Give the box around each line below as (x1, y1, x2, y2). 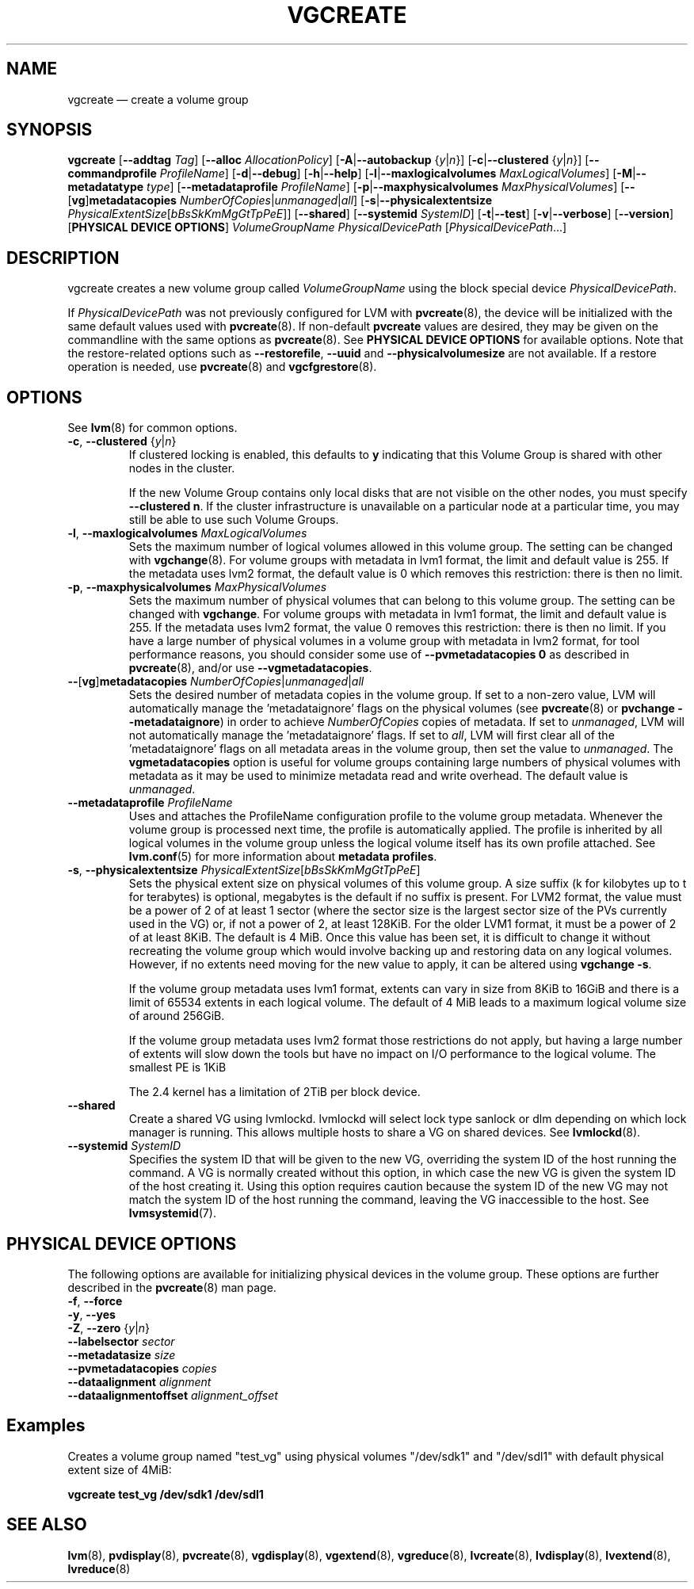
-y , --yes (67, 1307, 116, 1321)
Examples (6, 1415, 86, 1436)
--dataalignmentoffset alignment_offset (67, 1388, 278, 1402)
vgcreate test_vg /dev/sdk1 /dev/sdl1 (67, 1487, 264, 1501)
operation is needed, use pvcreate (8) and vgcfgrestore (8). (67, 360, 377, 374)
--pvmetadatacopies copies (67, 1361, 217, 1375)
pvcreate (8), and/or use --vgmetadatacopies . (128, 661, 372, 675)
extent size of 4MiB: (67, 1462, 172, 1476)
